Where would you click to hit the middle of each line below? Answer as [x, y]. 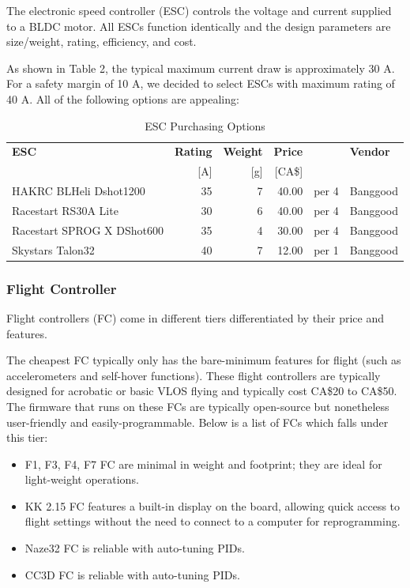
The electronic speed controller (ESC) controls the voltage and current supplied [199, 10]
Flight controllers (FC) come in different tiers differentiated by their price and [195, 317]
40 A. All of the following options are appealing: [123, 98]
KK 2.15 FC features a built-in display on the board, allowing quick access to [213, 505]
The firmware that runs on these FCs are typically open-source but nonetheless [198, 406]
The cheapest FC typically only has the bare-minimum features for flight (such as [204, 360]
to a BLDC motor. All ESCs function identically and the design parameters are [199, 26]
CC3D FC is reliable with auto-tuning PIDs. [132, 574]
